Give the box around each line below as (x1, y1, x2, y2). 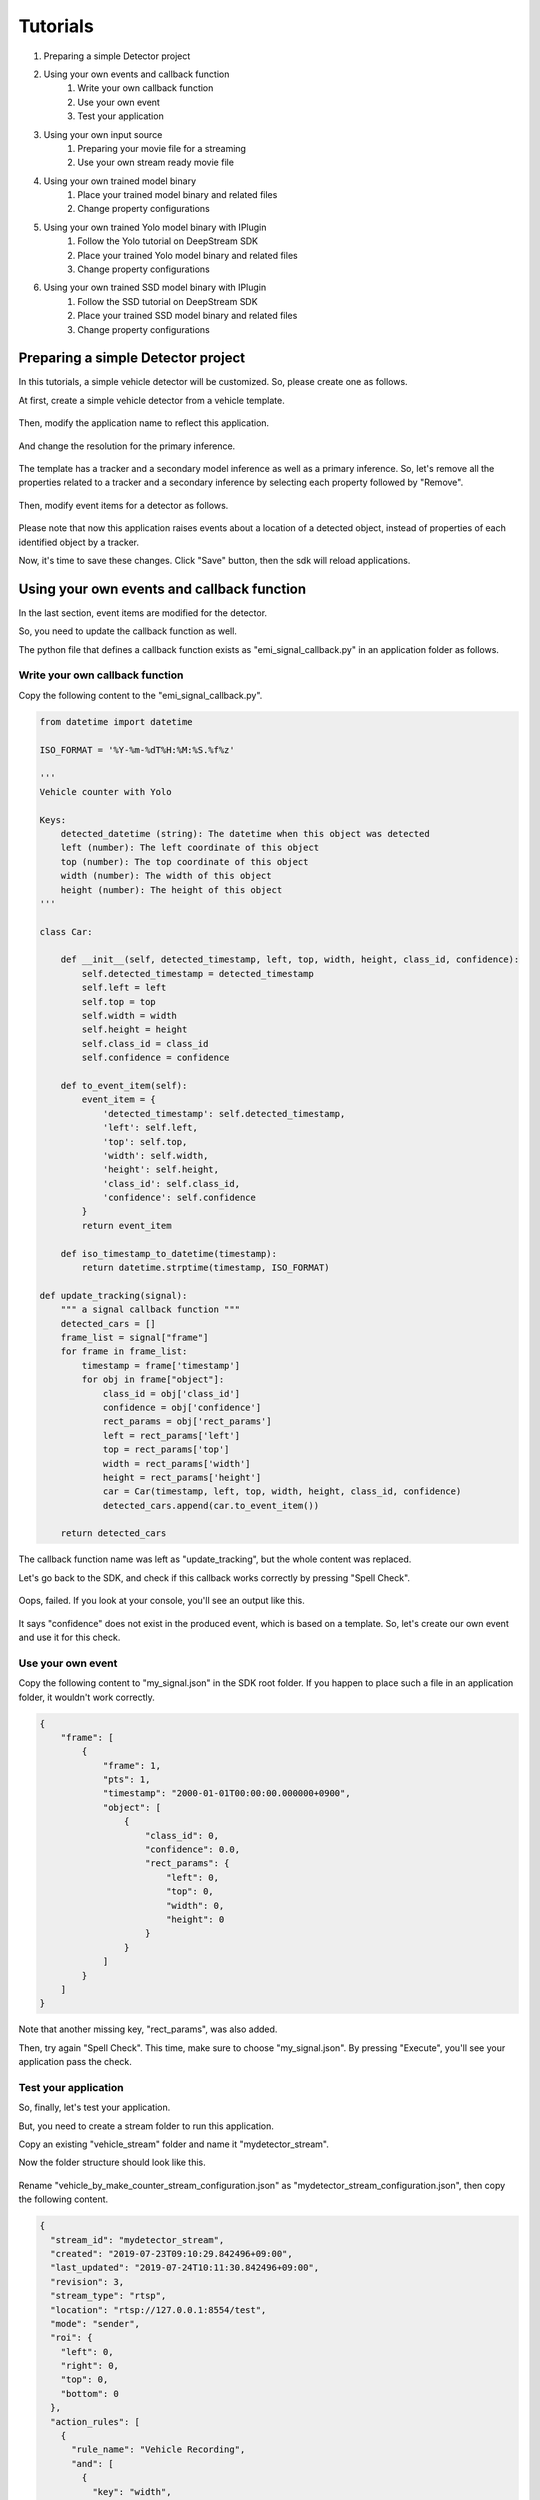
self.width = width (81, 1010, 177, 1022)
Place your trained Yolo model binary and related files (77, 249, 299, 261)
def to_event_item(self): (60, 1080, 188, 1091)
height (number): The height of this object (60, 884, 283, 895)
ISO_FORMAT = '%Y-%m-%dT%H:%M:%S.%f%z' (39, 744, 235, 755)
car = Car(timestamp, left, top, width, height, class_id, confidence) (102, 1486, 462, 1497)
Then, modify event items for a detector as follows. (18, 499, 229, 511)
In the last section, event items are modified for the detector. (18, 606, 268, 619)
